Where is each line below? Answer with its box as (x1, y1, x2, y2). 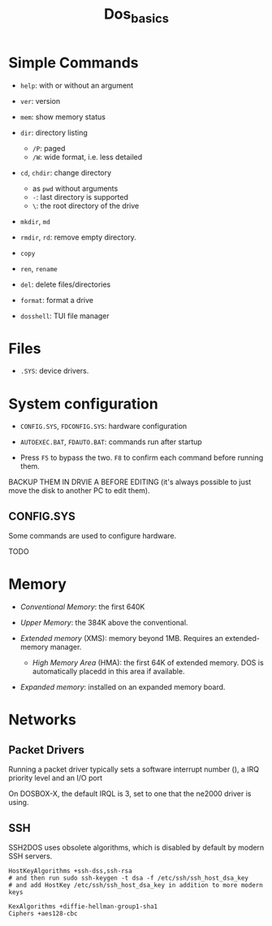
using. (8, 798, 29, 807)
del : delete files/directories (19, 279, 111, 289)
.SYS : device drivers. (19, 366, 89, 376)
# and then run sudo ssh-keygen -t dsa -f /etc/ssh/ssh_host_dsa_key (8, 874, 249, 882)
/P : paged (32, 143, 66, 153)
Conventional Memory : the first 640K (19, 602, 145, 612)
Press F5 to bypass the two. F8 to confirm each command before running (19, 452, 264, 463)
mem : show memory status (19, 111, 106, 122)
